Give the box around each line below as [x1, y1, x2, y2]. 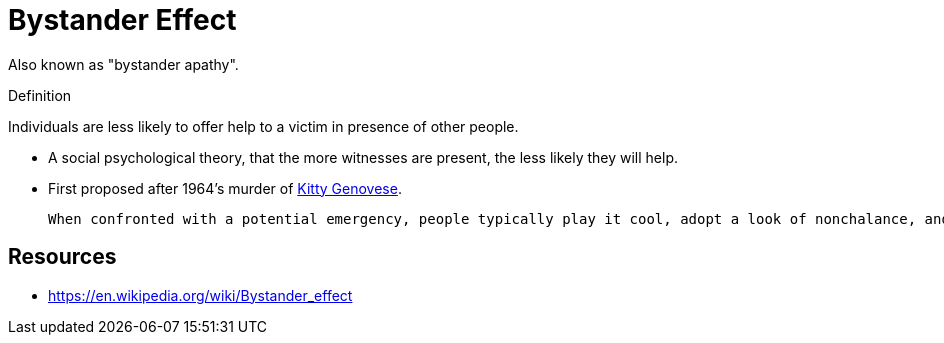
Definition [8, 86, 72, 104]
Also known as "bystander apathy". [8, 55, 239, 73]
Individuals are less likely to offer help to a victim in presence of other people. [8, 117, 519, 135]
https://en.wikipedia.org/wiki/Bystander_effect [48, 286, 353, 304]
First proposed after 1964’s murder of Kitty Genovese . [48, 179, 402, 197]
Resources [8, 244, 117, 270]
